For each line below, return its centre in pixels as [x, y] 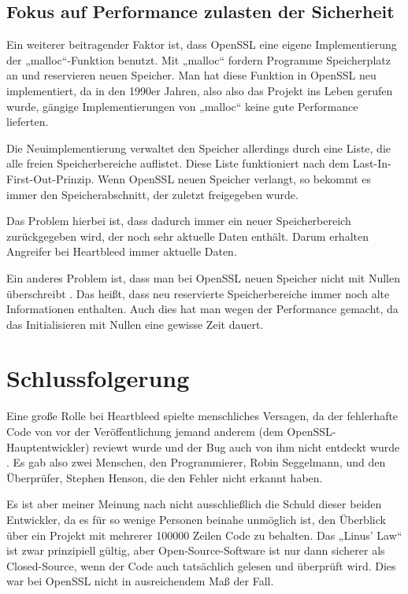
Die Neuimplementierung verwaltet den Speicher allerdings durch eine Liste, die [199, 148]
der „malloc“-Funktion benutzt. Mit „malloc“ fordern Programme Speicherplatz [198, 59]
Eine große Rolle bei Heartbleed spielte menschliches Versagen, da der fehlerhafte [202, 416]
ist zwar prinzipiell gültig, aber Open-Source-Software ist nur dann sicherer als [196, 550]
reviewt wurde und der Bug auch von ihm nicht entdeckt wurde [247, 446]
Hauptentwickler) [48, 446]
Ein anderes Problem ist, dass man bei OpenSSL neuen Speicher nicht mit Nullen [203, 277]
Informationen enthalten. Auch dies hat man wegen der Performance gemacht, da [202, 309]
